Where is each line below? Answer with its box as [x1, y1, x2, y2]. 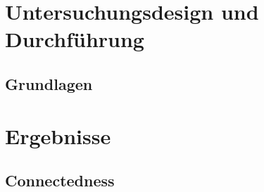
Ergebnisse [5, 121, 111, 150]
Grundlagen [5, 72, 93, 94]
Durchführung [5, 25, 144, 53]
